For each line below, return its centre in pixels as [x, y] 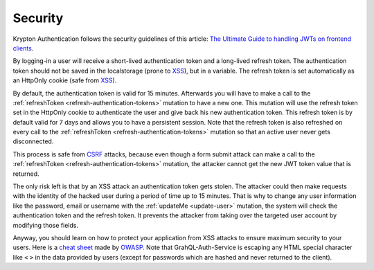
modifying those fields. [46, 225]
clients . [23, 48]
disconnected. [33, 141]
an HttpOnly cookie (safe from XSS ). [65, 80]
